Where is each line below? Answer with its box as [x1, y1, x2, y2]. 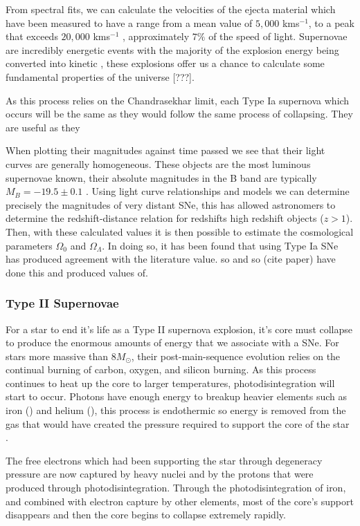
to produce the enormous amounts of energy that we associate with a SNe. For [6, 335, 339, 350]
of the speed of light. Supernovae [208, 29, 348, 44]
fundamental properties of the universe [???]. [6, 69, 195, 84]
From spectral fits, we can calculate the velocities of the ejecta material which [6, 2, 336, 16]
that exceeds [6, 29, 58, 44]
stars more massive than [6, 348, 109, 363]
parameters [6, 238, 53, 252]
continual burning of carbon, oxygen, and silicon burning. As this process [6, 362, 316, 377]
